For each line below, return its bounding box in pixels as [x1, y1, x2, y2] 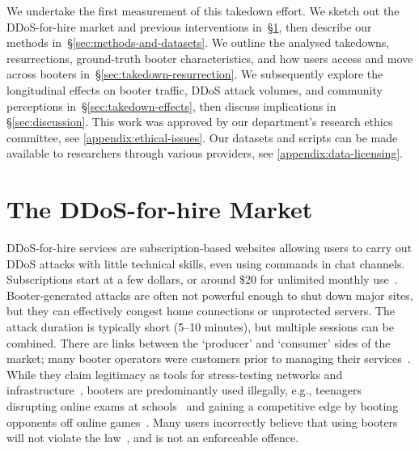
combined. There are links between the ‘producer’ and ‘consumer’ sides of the [6, 334, 391, 351]
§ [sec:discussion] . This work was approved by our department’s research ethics [6, 113, 393, 130]
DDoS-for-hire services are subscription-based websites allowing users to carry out [6, 239, 413, 256]
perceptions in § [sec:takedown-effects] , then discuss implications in [6, 97, 336, 114]
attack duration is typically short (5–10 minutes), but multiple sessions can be [6, 318, 394, 335]
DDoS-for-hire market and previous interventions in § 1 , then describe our [6, 18, 372, 35]
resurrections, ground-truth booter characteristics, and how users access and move [6, 49, 413, 66]
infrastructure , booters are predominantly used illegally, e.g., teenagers [6, 381, 362, 398]
